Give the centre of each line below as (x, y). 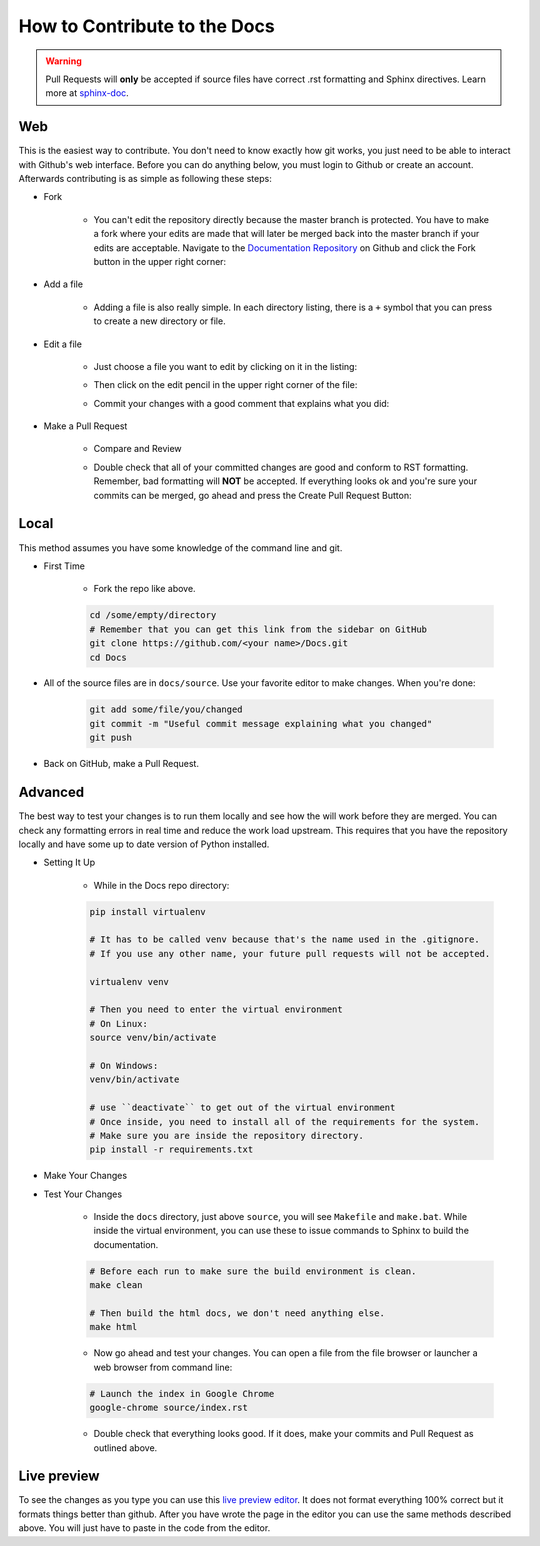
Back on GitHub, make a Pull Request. (121, 764)
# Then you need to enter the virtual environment (216, 1009)
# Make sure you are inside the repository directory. (226, 1135)
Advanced (51, 792)
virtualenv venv (129, 981)
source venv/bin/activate (153, 1038)
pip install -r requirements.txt (171, 1149)
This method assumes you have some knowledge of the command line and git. (180, 547)
